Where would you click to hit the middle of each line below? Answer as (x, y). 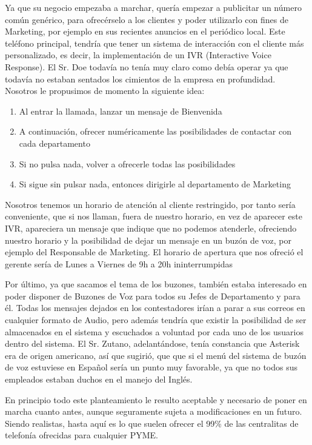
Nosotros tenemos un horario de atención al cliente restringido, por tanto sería (150, 204)
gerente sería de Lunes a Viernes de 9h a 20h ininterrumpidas (119, 263)
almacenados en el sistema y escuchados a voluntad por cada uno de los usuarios (154, 331)
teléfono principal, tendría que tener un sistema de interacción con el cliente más (154, 43)
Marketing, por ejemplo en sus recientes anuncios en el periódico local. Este (145, 31)
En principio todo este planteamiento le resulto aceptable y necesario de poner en (156, 399)
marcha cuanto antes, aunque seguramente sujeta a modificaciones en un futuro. (154, 411)
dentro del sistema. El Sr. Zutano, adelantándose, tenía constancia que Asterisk (152, 343)
